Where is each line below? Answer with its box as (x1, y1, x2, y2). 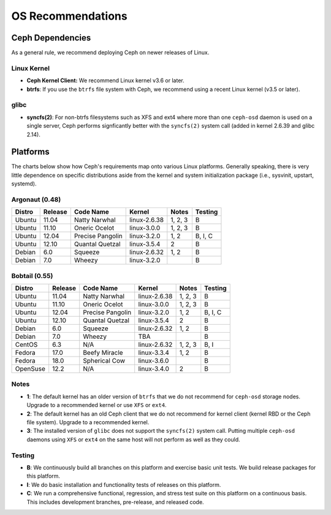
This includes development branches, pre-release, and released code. (26, 498, 205, 506)
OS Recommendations (11, 9, 128, 23)
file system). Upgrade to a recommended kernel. (26, 419, 150, 426)
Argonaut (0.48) (11, 195, 61, 204)
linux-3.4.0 (138, 365, 170, 373)
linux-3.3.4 (138, 349, 170, 357)
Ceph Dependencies (11, 33, 91, 43)
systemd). (11, 180, 37, 187)
